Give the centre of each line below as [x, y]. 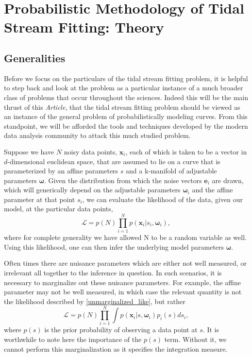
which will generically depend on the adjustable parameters [92, 190]
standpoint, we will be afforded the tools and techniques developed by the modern [126, 126]
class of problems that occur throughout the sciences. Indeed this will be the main [126, 97]
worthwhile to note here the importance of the [73, 339]
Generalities [35, 58]
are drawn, [228, 180]
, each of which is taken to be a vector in [186, 151]
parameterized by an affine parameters [61, 171]
